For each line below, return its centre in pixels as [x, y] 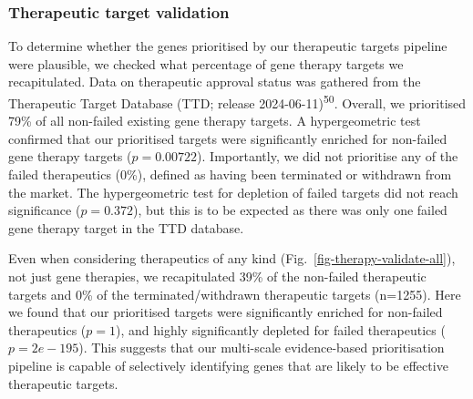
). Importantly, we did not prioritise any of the [328, 156]
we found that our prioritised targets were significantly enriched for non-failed [226, 312]
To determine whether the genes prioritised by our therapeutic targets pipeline [228, 46]
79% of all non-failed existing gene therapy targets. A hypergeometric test [215, 121]
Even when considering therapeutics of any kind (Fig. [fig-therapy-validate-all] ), [232, 258]
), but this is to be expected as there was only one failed [290, 210]
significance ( [45, 210]
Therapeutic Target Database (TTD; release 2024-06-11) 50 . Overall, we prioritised [237, 102]
